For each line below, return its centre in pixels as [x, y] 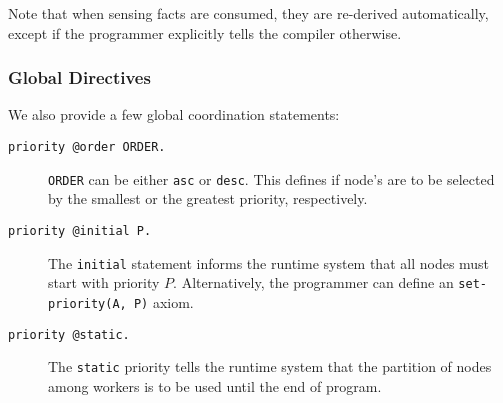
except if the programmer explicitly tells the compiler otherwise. [205, 32]
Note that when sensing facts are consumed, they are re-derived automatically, [248, 13]
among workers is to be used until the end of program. [215, 385]
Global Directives [79, 77]
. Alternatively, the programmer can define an [313, 282]
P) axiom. [163, 301]
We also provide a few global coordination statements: [174, 114]
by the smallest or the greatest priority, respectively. [208, 198]
